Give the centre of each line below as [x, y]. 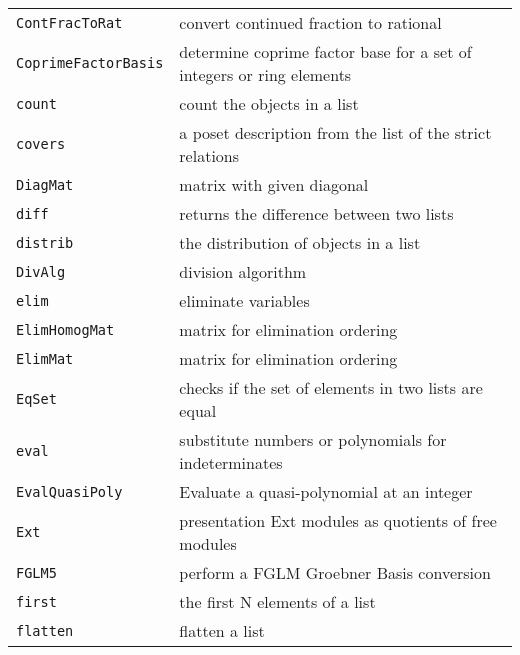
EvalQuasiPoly [69, 491]
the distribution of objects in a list [300, 242]
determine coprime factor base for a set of [325, 51]
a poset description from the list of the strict [335, 132]
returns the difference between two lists [316, 213]
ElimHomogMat [65, 329]
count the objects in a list [269, 103]
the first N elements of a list [277, 601]
